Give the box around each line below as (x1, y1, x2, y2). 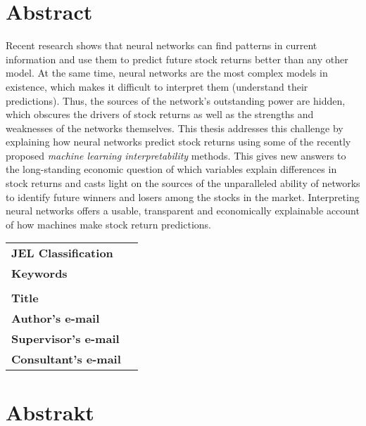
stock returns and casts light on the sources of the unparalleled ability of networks (6, 176, 360, 191)
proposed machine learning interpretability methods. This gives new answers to (6, 148, 346, 162)
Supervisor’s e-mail (11, 330, 120, 347)
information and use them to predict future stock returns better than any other (6, 51, 348, 66)
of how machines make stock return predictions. (6, 217, 211, 231)
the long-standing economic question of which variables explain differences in (6, 162, 337, 176)
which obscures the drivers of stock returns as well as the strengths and (6, 107, 314, 122)
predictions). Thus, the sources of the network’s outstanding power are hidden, (6, 93, 346, 108)
